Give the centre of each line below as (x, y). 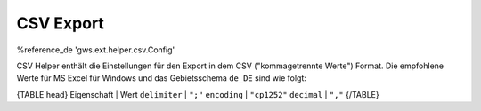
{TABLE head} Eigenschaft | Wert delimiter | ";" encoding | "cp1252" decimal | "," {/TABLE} (198, 94)
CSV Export (60, 23)
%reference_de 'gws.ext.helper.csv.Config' (96, 50)
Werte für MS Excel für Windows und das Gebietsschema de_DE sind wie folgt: (162, 78)
